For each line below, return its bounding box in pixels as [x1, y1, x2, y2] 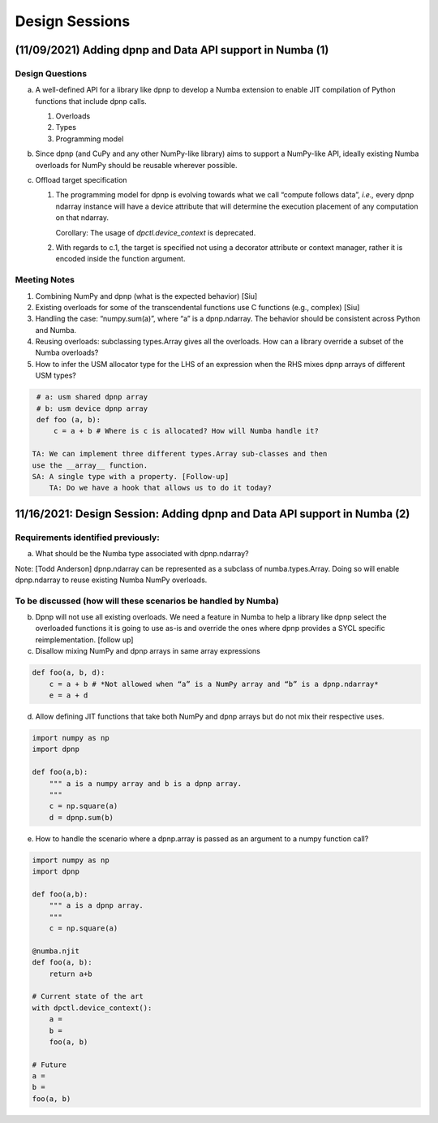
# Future [32, 1060, 67, 1069]
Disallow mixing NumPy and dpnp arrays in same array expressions [35, 646, 261, 656]
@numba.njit [32, 946, 80, 956]
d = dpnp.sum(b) [49, 813, 114, 822]
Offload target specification [35, 175, 127, 185]
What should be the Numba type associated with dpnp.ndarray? [35, 549, 249, 559]
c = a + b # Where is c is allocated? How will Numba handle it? [53, 426, 320, 436]
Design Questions [15, 67, 88, 79]
